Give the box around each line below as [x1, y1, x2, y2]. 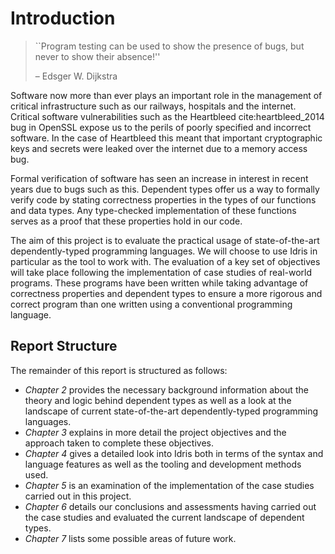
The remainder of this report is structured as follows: [10, 364, 228, 376]
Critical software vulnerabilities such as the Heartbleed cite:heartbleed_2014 [10, 110, 325, 122]
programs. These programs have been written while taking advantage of [10, 277, 309, 289]
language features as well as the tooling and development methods [24, 458, 302, 470]
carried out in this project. [24, 490, 132, 502]
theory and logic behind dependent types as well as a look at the [24, 394, 292, 406]
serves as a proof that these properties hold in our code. [10, 215, 243, 227]
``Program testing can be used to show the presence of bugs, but [34, 40, 305, 52]
